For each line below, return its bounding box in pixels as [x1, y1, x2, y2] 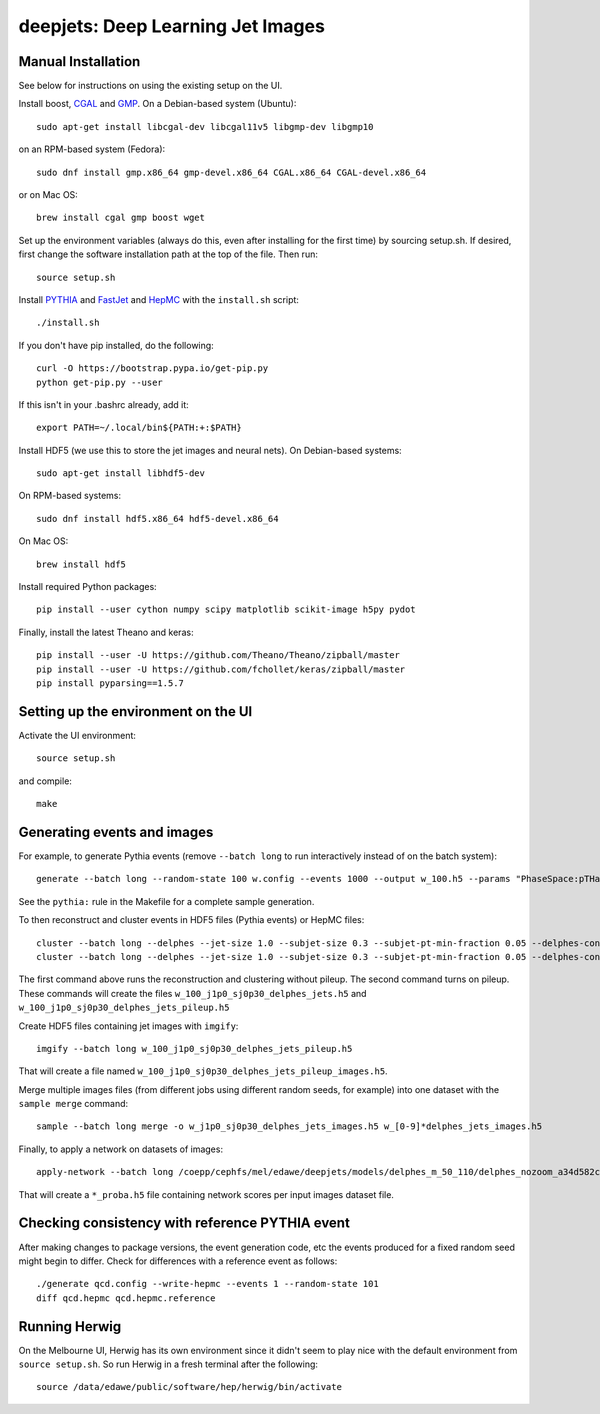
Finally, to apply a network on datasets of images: [18, 1143, 224, 1155]
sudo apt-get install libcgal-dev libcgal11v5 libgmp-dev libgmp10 [36, 121, 374, 132]
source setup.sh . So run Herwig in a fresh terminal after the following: [18, 1358, 319, 1370]
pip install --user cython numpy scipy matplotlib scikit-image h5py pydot [36, 604, 416, 615]
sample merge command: [18, 1098, 129, 1110]
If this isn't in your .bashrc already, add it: [18, 398, 189, 410]
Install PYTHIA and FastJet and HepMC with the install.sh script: [18, 293, 300, 305]
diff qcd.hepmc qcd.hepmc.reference [36, 1292, 216, 1304]
